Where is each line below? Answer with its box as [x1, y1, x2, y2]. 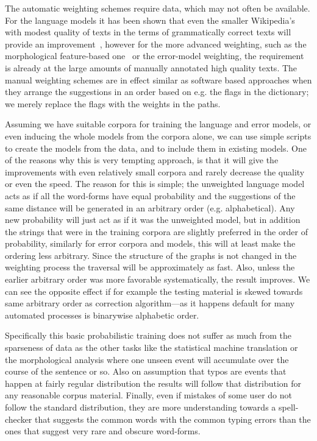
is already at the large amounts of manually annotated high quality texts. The [5, 61, 297, 74]
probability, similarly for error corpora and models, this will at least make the [5, 237, 296, 250]
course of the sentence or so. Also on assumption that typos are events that [5, 365, 287, 378]
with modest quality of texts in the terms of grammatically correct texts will [5, 26, 291, 38]
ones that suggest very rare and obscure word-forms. [5, 425, 201, 437]
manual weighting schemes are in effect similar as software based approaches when [5, 73, 312, 86]
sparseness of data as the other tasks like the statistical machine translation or [5, 341, 298, 354]
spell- [278, 401, 299, 413]
